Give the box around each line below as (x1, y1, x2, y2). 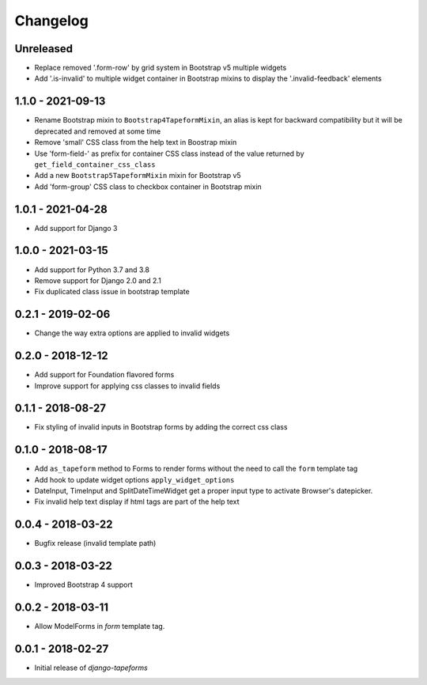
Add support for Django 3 (34, 223, 118, 233)
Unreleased (14, 42, 74, 55)
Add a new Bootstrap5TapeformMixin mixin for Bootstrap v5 (34, 171, 241, 180)
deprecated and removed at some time (34, 127, 161, 136)
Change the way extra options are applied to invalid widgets (34, 328, 230, 338)
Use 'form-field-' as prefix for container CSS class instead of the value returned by (34, 149, 304, 158)
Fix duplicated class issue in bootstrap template (34, 287, 190, 297)
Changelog (14, 12, 89, 29)
